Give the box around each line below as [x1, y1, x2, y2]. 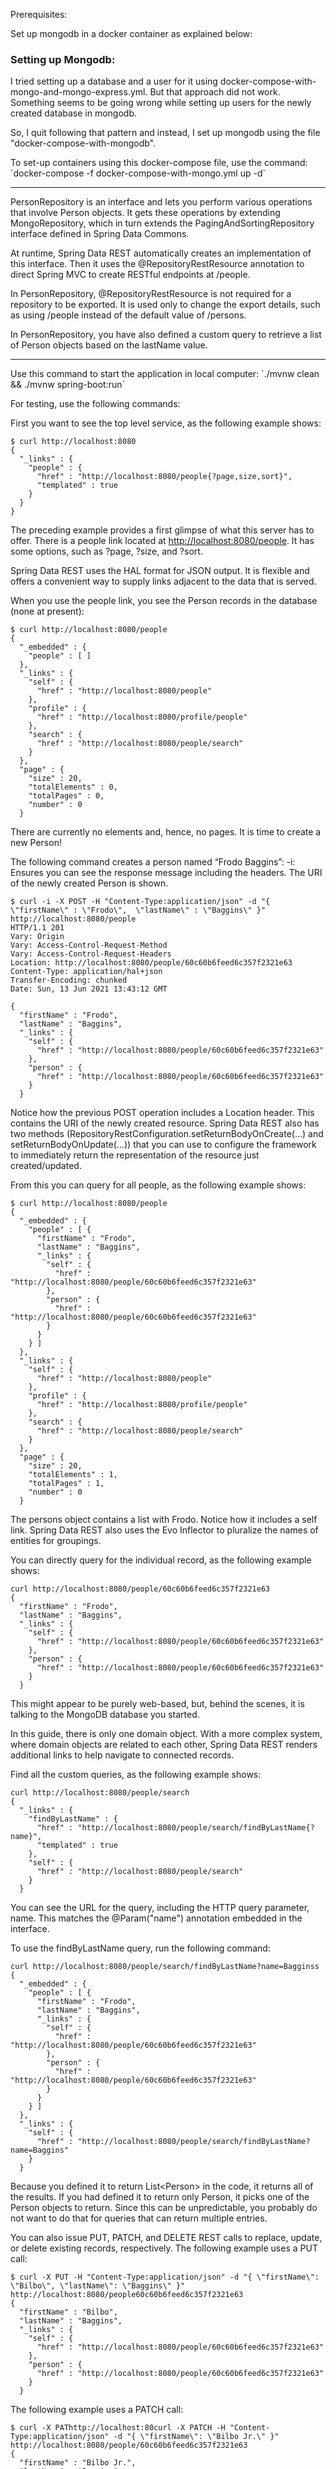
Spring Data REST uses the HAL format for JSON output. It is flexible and [10, 565, 310, 577]
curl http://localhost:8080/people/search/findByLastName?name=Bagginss [10, 1962, 320, 1972]
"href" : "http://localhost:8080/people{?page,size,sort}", [36, 472, 293, 482]
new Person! [10, 837, 62, 849]
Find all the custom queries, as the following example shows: [10, 1769, 262, 1781]
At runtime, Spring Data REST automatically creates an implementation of [10, 247, 312, 259]
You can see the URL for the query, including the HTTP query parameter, [10, 1902, 310, 1914]
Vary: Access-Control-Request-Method [10, 940, 168, 951]
